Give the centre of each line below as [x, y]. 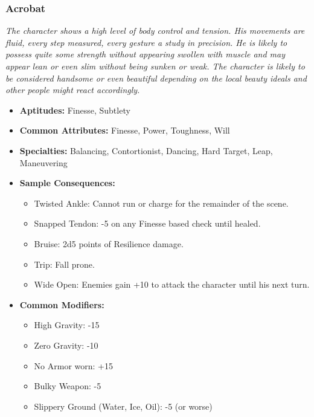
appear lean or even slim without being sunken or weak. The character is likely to [155, 66]
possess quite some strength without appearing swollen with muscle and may [146, 54]
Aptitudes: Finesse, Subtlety [75, 110]
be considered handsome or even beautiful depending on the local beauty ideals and [156, 78]
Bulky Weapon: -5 [68, 386]
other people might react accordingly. [73, 90]
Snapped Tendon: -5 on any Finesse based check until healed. [147, 223]
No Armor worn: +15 [73, 365]
